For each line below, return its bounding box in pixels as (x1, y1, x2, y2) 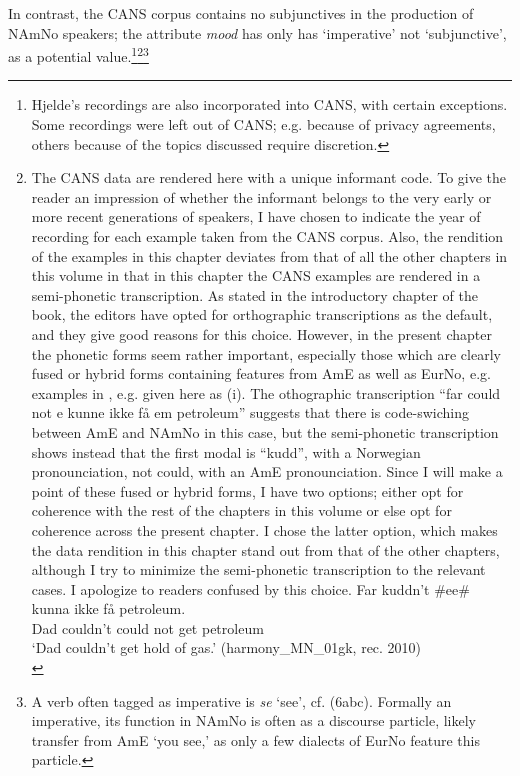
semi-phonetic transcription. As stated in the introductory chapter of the (31, 284, 478, 305)
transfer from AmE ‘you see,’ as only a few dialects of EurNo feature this (31, 729, 480, 750)
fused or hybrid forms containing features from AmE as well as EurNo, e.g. (31, 363, 491, 384)
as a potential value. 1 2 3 (8, 43, 149, 66)
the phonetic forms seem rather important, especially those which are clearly (31, 343, 501, 364)
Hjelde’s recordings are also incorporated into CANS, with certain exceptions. (31, 94, 508, 115)
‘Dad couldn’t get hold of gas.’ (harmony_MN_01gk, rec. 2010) (31, 637, 422, 658)
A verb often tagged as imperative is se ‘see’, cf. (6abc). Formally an (31, 690, 452, 711)
